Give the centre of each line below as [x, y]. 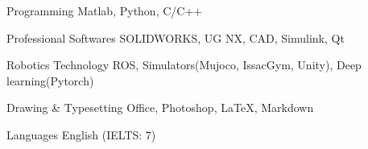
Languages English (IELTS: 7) [81, 134]
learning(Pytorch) [50, 80]
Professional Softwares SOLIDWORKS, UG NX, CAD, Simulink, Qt [176, 37]
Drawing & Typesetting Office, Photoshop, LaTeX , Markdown [160, 108]
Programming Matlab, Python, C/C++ [105, 10]
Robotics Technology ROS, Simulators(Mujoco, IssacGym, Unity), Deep [184, 65]
